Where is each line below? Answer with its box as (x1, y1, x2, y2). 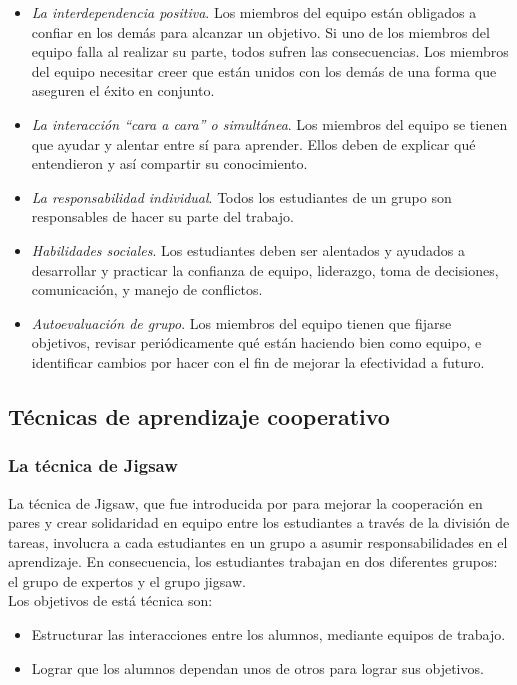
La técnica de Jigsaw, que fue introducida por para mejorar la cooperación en (8, 492, 483, 513)
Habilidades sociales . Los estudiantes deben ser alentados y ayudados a (31, 239, 465, 260)
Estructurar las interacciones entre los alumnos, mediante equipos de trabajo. (31, 624, 506, 645)
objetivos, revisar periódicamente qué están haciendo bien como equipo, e (31, 332, 482, 353)
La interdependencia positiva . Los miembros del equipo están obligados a (31, 2, 477, 22)
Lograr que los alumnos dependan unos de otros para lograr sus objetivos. (31, 657, 484, 678)
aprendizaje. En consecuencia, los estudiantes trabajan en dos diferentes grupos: (8, 551, 498, 572)
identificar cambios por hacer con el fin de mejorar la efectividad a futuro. (31, 351, 485, 372)
